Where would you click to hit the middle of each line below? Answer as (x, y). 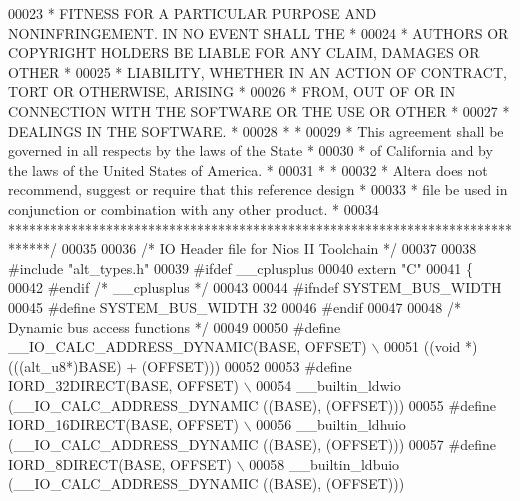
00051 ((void (422, 346)
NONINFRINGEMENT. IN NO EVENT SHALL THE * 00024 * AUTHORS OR (258, 32)
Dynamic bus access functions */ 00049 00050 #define (174, 326)
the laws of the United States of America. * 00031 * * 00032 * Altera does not (248, 169)
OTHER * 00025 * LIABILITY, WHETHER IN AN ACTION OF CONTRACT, (257, 71)
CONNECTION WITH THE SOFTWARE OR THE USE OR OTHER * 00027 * (259, 110)
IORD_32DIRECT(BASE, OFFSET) (124, 385)
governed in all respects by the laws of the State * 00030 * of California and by (250, 150)
